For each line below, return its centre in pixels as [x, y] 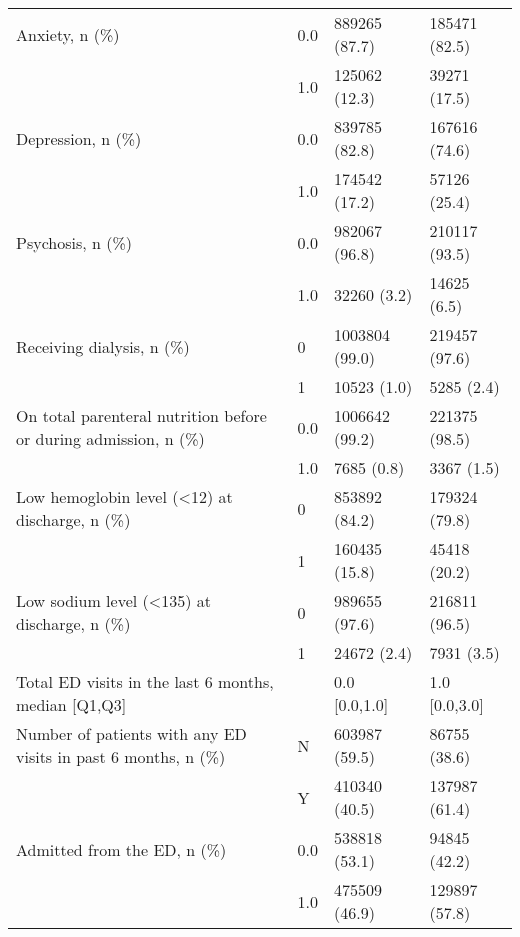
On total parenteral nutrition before [141, 415]
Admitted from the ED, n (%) [121, 849]
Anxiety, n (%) [68, 34]
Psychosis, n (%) [74, 242]
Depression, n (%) [79, 138]
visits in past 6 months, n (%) [121, 756]
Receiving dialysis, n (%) [103, 346]
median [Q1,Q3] [71, 704]
